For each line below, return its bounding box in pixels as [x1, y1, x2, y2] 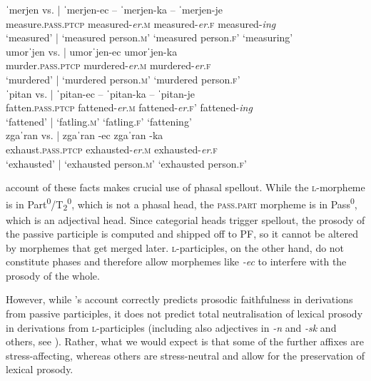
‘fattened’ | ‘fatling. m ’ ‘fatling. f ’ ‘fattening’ [6, 113, 192, 128]
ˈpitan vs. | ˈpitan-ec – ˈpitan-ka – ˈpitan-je [6, 86, 195, 101]
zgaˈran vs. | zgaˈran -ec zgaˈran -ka [6, 128, 163, 143]
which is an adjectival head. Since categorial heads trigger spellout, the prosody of [6, 212, 365, 227]
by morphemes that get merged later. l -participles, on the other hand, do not [6, 240, 345, 255]
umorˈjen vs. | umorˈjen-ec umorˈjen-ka [6, 44, 178, 59]
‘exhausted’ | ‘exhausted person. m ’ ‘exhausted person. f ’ [6, 156, 247, 171]
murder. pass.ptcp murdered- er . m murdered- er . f [6, 58, 211, 73]
